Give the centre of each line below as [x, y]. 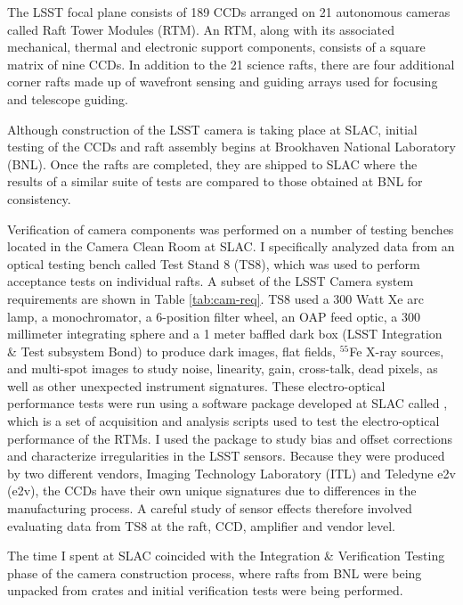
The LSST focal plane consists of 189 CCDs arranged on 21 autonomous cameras [229, 12]
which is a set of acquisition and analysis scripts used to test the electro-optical [223, 421]
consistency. [39, 198]
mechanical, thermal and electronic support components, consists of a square [216, 47]
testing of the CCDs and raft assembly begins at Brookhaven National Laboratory [231, 147]
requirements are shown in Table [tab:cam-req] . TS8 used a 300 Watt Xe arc [215, 298]
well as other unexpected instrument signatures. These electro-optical [196, 385]
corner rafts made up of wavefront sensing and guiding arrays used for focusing [223, 82]
